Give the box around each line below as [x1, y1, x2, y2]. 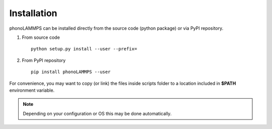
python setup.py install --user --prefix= [31, 46, 138, 52]
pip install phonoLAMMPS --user [31, 69, 111, 75]
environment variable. [9, 87, 55, 93]
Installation [9, 8, 57, 19]
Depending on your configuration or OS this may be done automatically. [23, 110, 172, 116]
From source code [22, 34, 60, 40]
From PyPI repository [22, 57, 66, 63]
